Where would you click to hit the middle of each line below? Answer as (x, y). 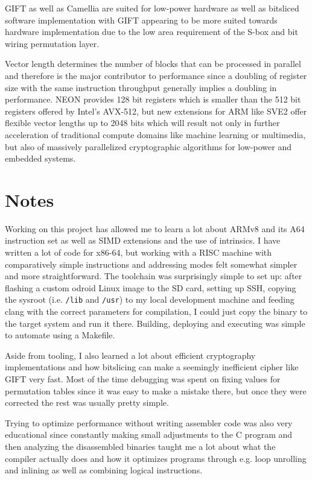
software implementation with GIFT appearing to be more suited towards (141, 20)
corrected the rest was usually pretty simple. (87, 403)
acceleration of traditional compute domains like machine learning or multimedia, (155, 134)
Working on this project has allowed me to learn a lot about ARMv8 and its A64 (155, 228)
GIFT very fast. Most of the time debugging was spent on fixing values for (143, 379)
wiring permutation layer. (52, 43)
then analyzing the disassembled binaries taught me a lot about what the (140, 446)
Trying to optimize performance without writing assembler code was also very (149, 422)
